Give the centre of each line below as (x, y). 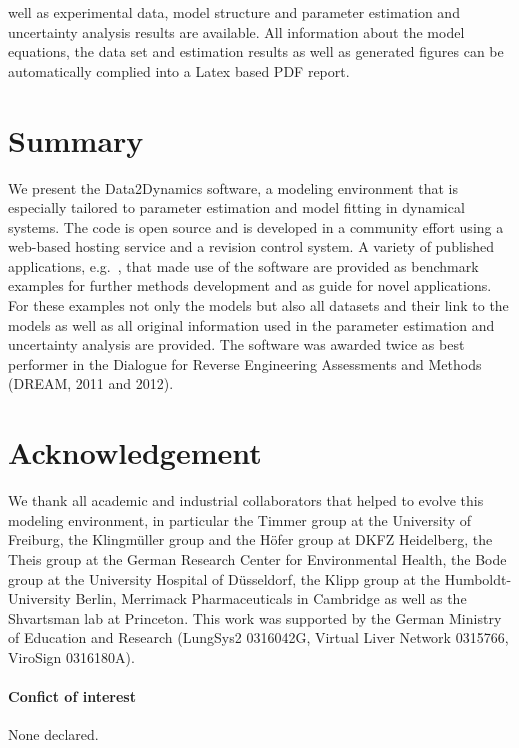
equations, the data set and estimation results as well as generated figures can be (256, 51)
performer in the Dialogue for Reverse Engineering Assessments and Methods (245, 363)
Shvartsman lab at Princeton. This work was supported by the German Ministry (255, 617)
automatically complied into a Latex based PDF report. (179, 70)
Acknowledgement (135, 452)
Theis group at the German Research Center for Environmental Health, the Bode (257, 558)
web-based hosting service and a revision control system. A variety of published (251, 246)
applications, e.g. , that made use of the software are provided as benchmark (243, 265)
